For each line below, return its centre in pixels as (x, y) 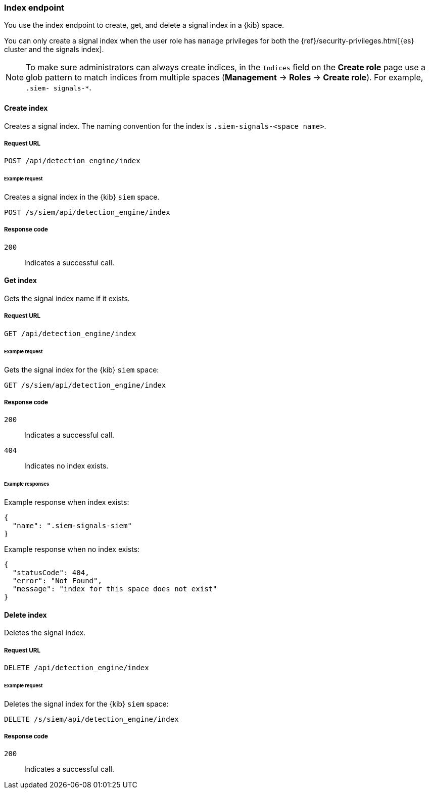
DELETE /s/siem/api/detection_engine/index (91, 719)
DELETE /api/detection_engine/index (77, 668)
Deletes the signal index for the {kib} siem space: (86, 704)
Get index (20, 281)
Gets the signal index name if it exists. (67, 299)
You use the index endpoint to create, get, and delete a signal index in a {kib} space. (144, 25)
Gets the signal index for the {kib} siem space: (82, 369)
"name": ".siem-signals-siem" (72, 526)
